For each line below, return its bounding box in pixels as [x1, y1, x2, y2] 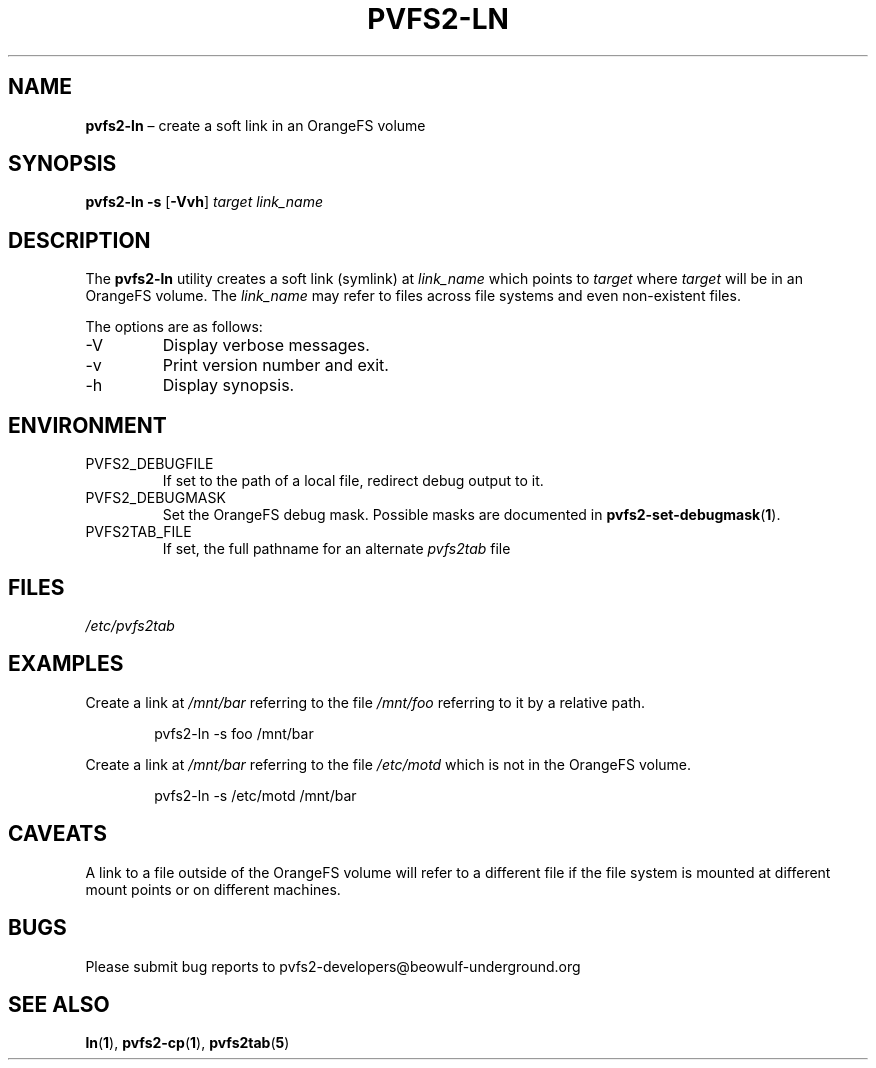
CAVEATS [8, 821, 107, 847]
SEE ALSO [8, 991, 110, 1017]
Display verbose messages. [162, 335, 370, 356]
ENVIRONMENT [8, 412, 167, 438]
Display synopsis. [162, 375, 295, 396]
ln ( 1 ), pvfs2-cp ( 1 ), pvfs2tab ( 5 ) [85, 1034, 290, 1052]
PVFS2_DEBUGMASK [85, 489, 226, 507]
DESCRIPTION [8, 227, 151, 253]
